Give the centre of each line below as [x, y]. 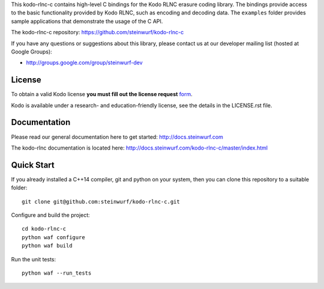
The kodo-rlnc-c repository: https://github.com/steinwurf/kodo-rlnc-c [97, 32]
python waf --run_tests [57, 273]
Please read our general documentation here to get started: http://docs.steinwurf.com [117, 137]
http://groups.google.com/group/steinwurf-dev [85, 62]
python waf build [47, 246]
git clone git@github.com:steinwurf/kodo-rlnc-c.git [101, 202]
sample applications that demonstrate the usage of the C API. [87, 21]
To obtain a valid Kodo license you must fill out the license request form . [102, 94]
